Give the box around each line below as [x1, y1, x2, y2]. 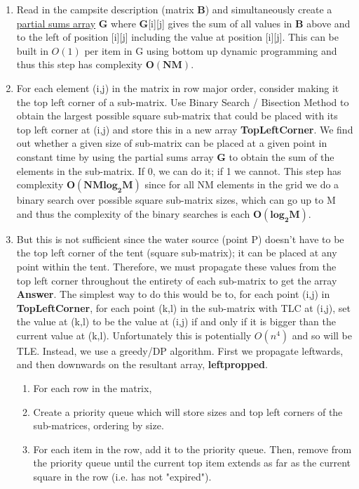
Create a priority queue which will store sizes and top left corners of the [33, 404, 343, 419]
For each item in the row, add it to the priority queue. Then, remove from [33, 441, 352, 456]
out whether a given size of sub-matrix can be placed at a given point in [16, 136, 327, 150]
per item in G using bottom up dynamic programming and [84, 43, 337, 58]
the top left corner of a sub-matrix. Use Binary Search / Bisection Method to [16, 94, 349, 109]
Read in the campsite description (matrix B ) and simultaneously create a [16, 2, 332, 16]
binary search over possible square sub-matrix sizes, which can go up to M [16, 193, 336, 207]
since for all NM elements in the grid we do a [144, 177, 339, 192]
